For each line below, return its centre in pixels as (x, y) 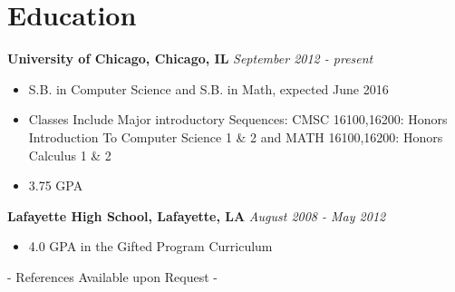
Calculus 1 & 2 (70, 155)
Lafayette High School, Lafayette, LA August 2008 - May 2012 (197, 215)
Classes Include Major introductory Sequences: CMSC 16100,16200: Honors (238, 119)
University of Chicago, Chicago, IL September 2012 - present (190, 58)
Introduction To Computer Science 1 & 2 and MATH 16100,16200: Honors (236, 136)
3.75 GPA (56, 185)
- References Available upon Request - (112, 276)
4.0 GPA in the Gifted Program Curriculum (150, 246)
